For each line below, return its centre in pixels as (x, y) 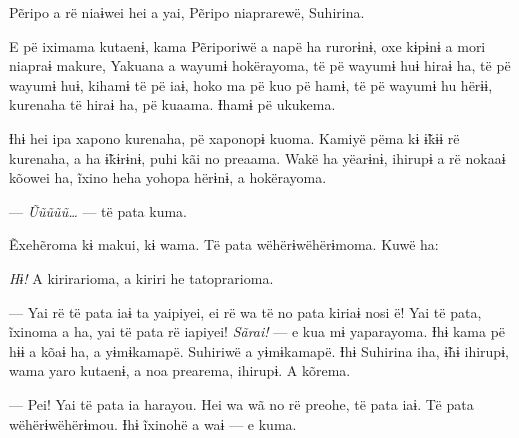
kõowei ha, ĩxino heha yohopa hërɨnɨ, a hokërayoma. (168, 177)
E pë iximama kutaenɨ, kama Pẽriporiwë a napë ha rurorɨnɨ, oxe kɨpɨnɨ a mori (247, 45)
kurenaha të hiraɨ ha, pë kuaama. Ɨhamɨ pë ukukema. (172, 104)
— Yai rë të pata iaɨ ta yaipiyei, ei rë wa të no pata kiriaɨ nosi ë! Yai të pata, (245, 311)
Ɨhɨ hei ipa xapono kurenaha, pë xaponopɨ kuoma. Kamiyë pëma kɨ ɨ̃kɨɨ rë (234, 137)
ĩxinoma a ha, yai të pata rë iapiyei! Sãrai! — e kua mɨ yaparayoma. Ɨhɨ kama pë (257, 331)
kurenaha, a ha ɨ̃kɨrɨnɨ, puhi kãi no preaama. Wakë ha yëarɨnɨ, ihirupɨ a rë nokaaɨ (257, 157)
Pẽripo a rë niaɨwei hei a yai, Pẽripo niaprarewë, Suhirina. (187, 12)
